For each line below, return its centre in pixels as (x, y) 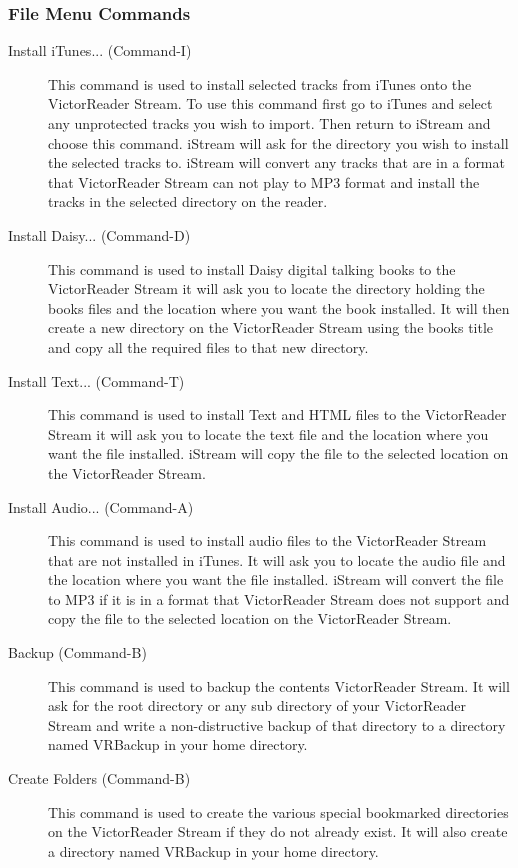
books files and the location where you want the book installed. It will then (279, 307)
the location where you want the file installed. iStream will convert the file (276, 579)
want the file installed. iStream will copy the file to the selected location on (278, 453)
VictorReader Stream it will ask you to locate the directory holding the (266, 288)
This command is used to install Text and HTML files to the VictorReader (277, 414)
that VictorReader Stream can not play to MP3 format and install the (264, 181)
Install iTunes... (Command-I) (100, 50)
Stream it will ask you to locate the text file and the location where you (268, 433)
